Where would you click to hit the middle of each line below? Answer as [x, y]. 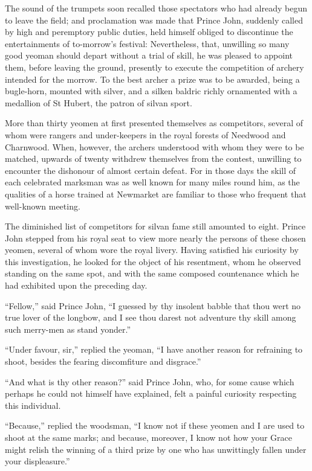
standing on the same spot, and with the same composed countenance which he [152, 273]
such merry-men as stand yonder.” [68, 329]
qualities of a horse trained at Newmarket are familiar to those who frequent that [156, 194]
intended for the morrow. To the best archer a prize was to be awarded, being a [152, 79]
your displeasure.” [37, 461]
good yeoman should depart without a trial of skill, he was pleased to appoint [149, 55]
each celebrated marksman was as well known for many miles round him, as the [152, 182]
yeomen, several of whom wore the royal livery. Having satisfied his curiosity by [152, 250]
